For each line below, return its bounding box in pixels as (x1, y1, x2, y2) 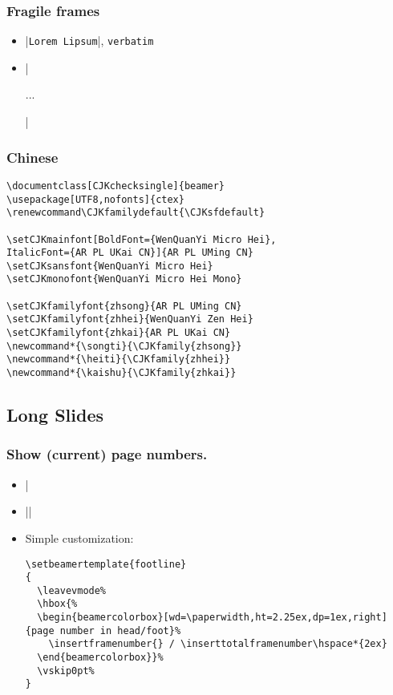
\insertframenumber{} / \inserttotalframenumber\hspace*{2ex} (48, 638, 387, 650)
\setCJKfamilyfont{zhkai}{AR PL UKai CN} (6, 327, 231, 339)
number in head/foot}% (59, 624, 181, 636)
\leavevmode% (37, 584, 107, 596)
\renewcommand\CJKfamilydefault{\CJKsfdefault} (6, 207, 265, 219)
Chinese (6, 147, 59, 167)
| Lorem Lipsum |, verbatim (25, 32, 154, 49)
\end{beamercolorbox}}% (37, 652, 164, 664)
